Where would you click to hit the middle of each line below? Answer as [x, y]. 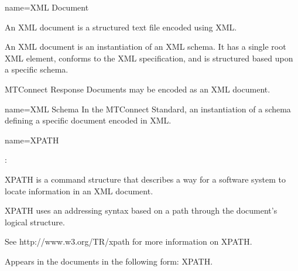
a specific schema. [37, 69]
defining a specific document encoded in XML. [88, 120]
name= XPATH [32, 140]
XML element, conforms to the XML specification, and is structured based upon [149, 58]
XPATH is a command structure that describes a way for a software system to [145, 179]
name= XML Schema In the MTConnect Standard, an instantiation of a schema [148, 109]
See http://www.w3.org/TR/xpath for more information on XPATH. [129, 241]
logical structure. [35, 222]
